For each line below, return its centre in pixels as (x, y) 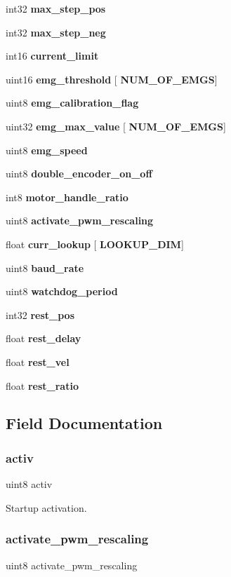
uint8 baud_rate (45, 267)
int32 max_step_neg (56, 32)
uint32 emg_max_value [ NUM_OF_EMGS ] (116, 126)
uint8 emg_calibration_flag (72, 103)
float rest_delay (44, 338)
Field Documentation (84, 423)
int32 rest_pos (40, 314)
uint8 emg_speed (47, 150)
